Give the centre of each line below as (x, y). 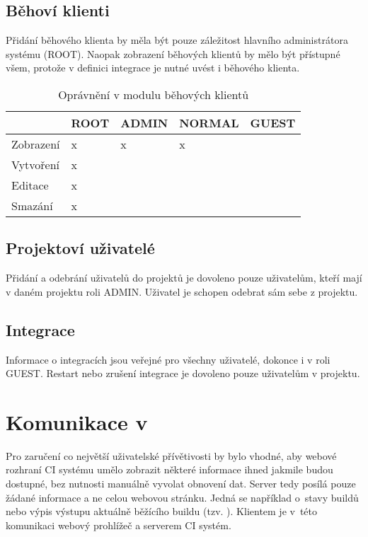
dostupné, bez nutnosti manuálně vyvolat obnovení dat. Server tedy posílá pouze (181, 484)
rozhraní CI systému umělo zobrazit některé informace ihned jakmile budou (169, 469)
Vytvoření (36, 164)
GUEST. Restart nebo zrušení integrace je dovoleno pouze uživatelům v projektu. (183, 373)
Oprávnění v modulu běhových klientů (154, 94)
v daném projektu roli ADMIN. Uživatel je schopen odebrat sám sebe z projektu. (182, 291)
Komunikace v (77, 421)
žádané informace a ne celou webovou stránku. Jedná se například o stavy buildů (182, 497)
